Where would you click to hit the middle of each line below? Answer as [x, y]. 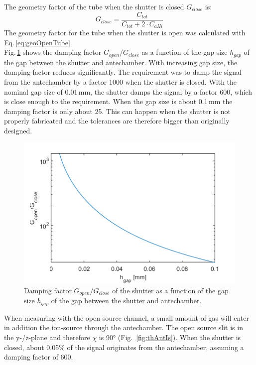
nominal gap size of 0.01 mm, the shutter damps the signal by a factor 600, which [128, 91]
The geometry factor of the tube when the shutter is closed [94, 6]
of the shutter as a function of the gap [170, 290]
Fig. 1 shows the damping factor [53, 52]
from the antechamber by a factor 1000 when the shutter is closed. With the [121, 81]
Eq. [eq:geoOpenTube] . [38, 42]
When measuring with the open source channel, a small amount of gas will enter [127, 317]
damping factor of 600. [39, 357]
